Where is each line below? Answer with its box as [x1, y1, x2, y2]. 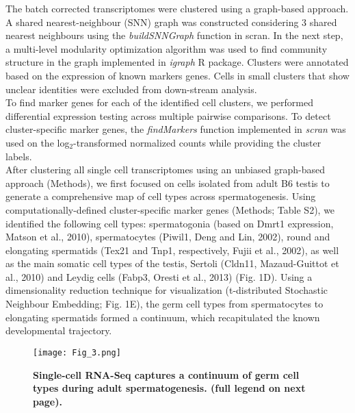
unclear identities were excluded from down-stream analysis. [5, 82, 257, 96]
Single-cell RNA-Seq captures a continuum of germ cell [33, 367, 300, 381]
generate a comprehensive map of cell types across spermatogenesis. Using [5, 189, 316, 203]
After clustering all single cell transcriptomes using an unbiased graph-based [5, 162, 326, 177]
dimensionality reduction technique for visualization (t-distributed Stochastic [5, 283, 328, 297]
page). [33, 394, 62, 408]
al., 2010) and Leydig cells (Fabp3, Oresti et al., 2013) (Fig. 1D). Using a [5, 269, 313, 284]
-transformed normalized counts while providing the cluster [73, 135, 321, 149]
